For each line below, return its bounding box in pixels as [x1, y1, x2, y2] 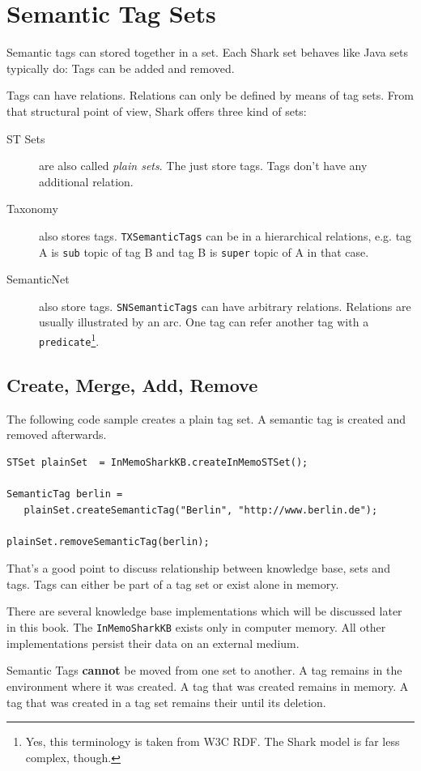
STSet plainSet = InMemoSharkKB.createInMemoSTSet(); [6, 456, 308, 468]
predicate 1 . [39, 330, 100, 349]
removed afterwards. [6, 426, 107, 443]
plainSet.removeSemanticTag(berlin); [6, 535, 210, 547]
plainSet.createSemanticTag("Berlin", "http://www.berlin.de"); [23, 504, 378, 516]
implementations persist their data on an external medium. [6, 634, 300, 651]
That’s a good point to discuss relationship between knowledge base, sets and [6, 560, 390, 577]
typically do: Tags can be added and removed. [6, 59, 235, 76]
